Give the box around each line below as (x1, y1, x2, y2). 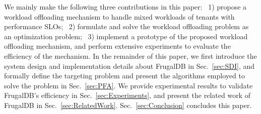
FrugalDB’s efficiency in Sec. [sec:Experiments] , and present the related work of (4, 90, 250, 100)
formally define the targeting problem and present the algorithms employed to (4, 70, 245, 81)
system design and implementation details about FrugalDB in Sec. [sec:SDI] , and (4, 60, 255, 71)
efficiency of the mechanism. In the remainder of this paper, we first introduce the (4, 50, 257, 61)
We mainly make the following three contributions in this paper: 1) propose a (4, 2, 247, 12)
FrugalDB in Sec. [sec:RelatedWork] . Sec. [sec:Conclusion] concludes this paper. (4, 99, 252, 110)
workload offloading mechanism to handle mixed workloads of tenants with (4, 11, 235, 22)
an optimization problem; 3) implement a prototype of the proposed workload (4, 31, 248, 41)
